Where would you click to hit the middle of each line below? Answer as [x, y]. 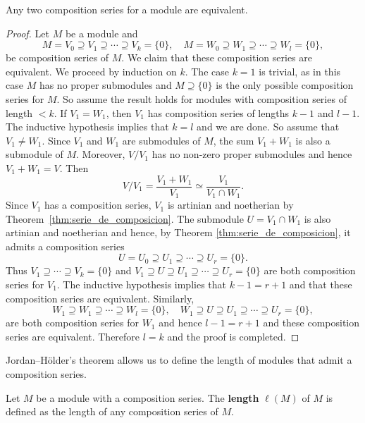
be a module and [101, 33]
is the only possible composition [285, 85]
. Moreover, [101, 154]
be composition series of [57, 57]
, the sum [234, 140]
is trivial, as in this [300, 71]
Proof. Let [27, 33]
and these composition [311, 323]
